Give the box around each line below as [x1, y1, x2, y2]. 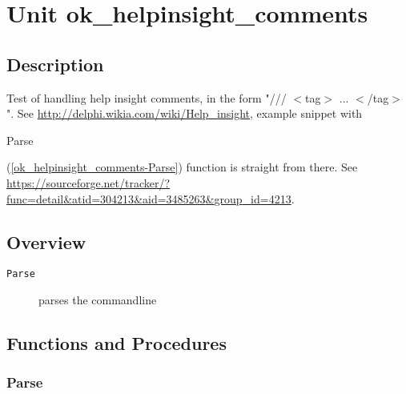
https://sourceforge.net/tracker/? [6, 174, 171, 191]
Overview [6, 229, 86, 254]
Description [6, 51, 104, 76]
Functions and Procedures [6, 330, 227, 355]
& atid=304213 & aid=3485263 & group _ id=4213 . [63, 190, 295, 207]
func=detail [6, 190, 64, 207]
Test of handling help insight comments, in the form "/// [6, 89, 287, 106]
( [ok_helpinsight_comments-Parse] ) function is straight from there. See [6, 159, 358, 175]
